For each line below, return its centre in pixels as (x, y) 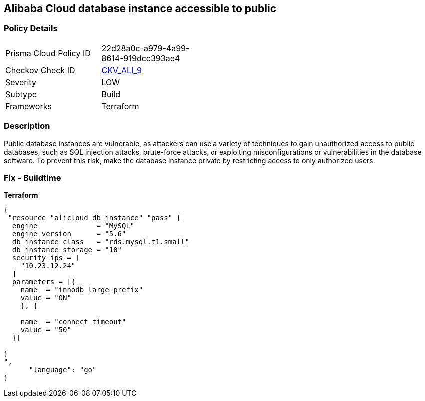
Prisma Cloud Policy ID (48, 53)
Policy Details (31, 29)
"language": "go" (63, 370)
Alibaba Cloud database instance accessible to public (140, 9)
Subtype (21, 94)
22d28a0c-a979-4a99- (145, 48)
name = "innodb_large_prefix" (82, 290)
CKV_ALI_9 (121, 70)
